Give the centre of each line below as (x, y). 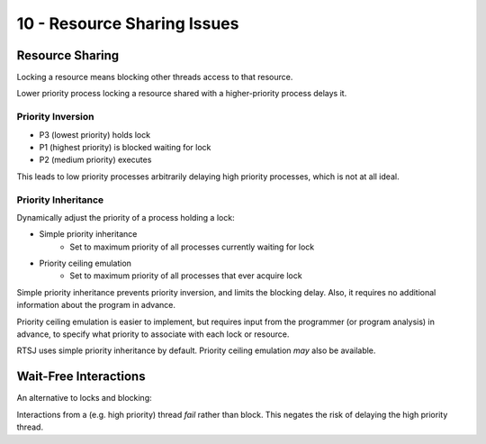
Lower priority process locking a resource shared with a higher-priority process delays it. (182, 94)
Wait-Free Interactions (81, 377)
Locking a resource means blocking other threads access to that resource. (155, 77)
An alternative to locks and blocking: (84, 398)
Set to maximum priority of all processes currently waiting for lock (192, 247)
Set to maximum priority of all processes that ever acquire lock (186, 276)
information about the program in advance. (96, 305)
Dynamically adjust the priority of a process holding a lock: (126, 217)
